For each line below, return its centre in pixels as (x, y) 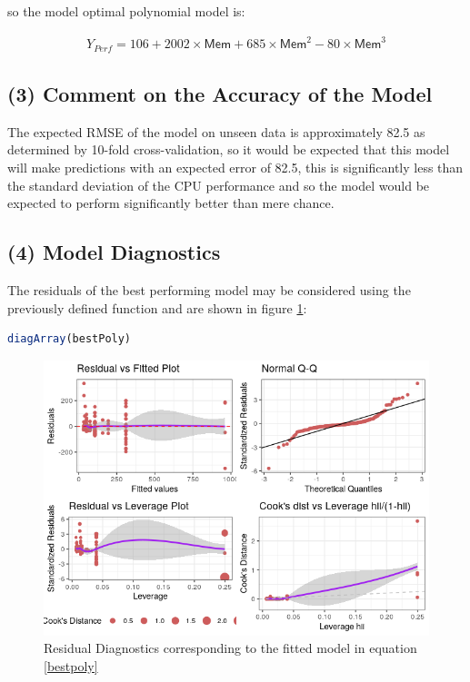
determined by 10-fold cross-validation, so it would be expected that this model (229, 149)
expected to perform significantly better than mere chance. (171, 203)
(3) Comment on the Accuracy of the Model (220, 93)
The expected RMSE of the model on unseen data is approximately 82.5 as (216, 131)
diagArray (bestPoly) (70, 339)
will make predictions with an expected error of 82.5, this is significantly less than (235, 167)
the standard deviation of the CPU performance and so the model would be (219, 185)
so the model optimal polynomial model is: (126, 11)
